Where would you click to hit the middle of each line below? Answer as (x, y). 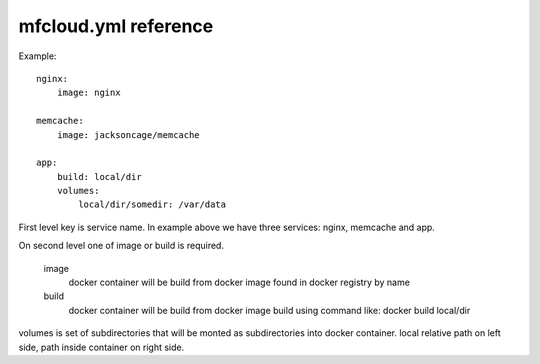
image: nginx (88, 93)
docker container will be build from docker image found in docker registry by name (239, 282)
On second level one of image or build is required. (121, 246)
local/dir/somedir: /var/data (152, 204)
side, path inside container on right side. (101, 347)
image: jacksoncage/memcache (128, 134)
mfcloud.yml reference (116, 26)
